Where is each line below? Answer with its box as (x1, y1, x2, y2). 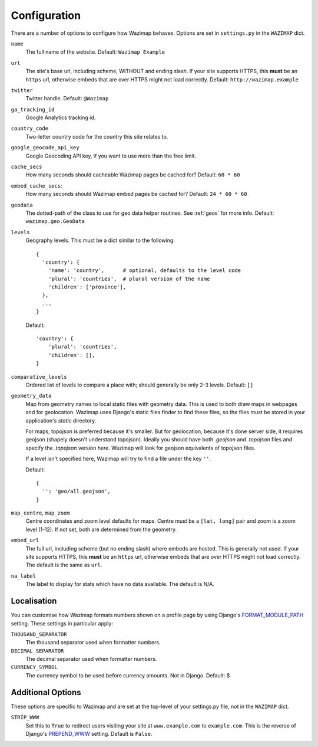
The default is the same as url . (25, 561, 102, 569)
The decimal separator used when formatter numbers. (25, 656, 157, 663)
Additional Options (11, 687, 82, 697)
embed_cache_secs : (11, 182, 62, 189)
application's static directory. (25, 417, 97, 424)
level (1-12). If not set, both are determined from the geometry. (25, 526, 177, 533)
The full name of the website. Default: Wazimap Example (25, 48, 165, 55)
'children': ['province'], (48, 284, 127, 290)
